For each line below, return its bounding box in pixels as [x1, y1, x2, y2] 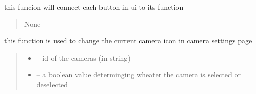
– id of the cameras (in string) [36, 52, 131, 63]
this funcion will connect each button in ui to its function [4, 2, 184, 12]
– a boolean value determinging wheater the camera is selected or [36, 69, 241, 80]
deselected [36, 79, 68, 89]
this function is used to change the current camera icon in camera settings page [4, 35, 252, 46]
